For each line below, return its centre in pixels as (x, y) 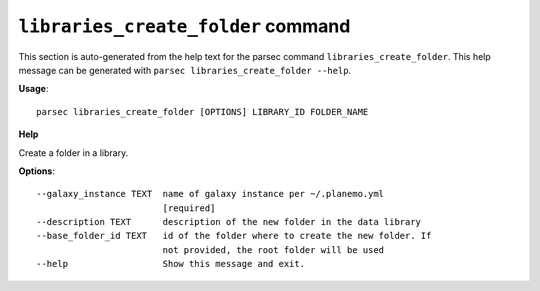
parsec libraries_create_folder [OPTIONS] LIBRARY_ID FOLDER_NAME (202, 111)
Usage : (33, 89)
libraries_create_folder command (184, 26)
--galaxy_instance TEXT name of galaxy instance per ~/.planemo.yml (210, 194)
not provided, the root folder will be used (273, 249)
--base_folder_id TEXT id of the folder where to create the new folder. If (234, 236)
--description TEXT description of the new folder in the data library (229, 222)
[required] (189, 208)
